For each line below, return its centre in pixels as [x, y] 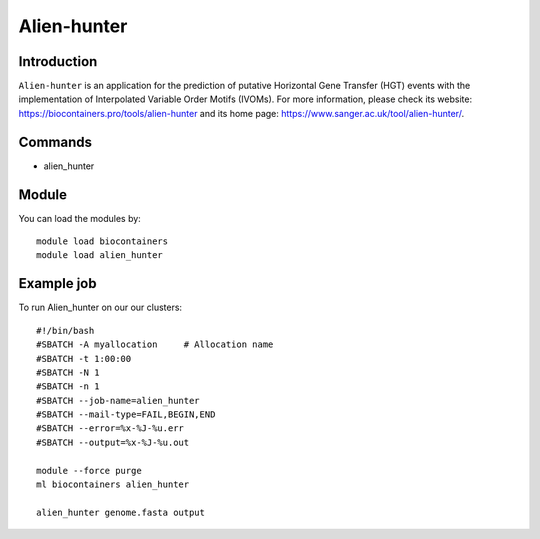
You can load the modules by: [80, 218]
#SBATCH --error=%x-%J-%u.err [110, 428]
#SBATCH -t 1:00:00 [84, 358]
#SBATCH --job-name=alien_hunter [118, 400]
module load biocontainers [102, 241]
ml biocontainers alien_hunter [113, 484]
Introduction [58, 61]
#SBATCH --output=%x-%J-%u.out [113, 442]
